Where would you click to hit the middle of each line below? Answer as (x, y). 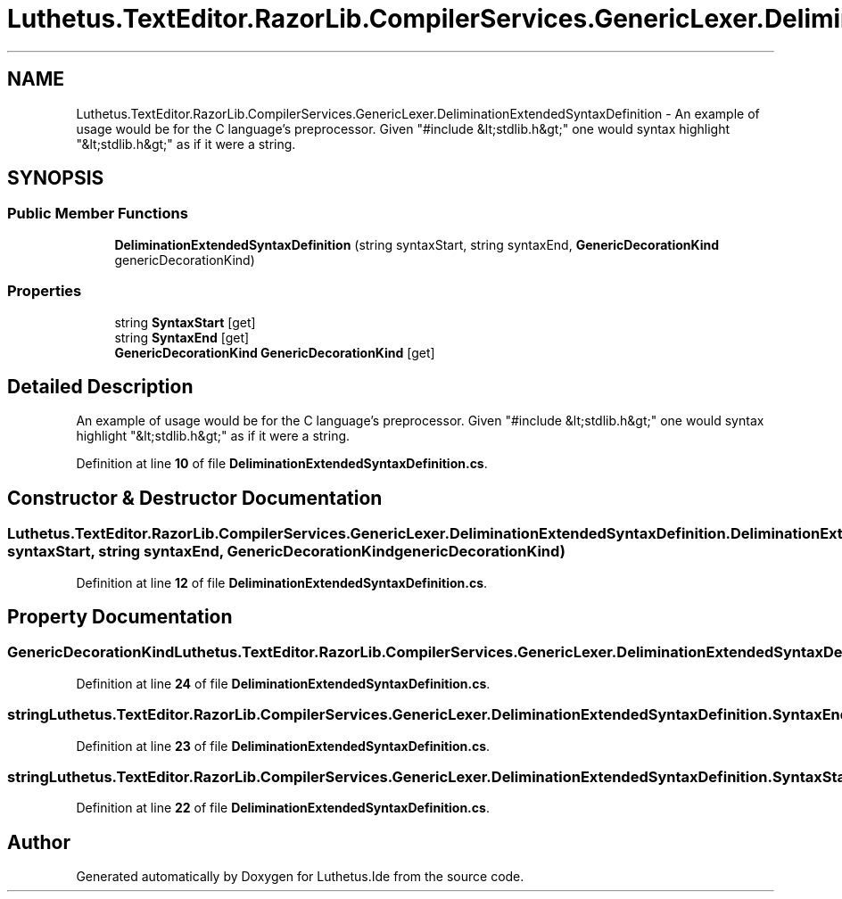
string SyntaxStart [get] (185, 322)
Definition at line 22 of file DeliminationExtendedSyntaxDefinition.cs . (283, 808)
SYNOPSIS (56, 178)
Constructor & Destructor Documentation (195, 498)
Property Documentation (120, 617)
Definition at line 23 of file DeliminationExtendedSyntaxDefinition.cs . (283, 746)
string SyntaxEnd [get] (182, 337)
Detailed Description (100, 386)
